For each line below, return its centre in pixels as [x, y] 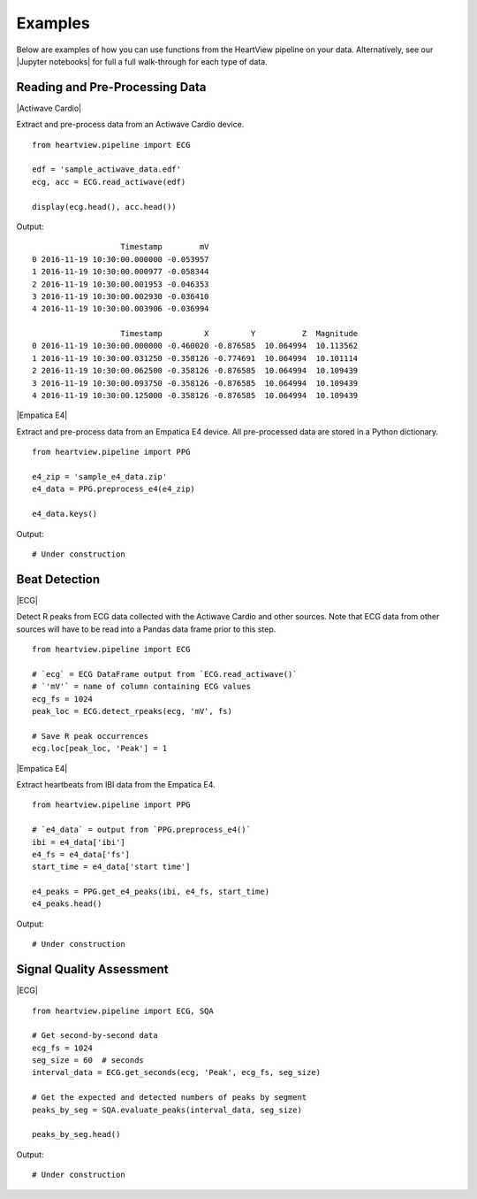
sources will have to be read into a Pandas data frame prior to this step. [146, 629]
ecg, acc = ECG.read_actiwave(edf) [109, 182]
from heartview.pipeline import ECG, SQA [123, 1011]
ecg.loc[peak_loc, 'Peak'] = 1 [100, 749]
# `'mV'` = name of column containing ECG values [142, 687]
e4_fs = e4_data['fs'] [81, 854]
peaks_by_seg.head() [76, 1134]
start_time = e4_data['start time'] [111, 867]
